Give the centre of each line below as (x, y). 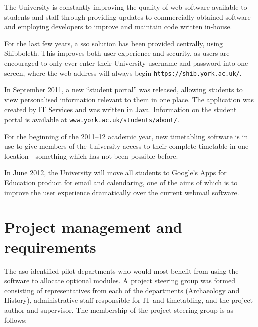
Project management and (93, 227)
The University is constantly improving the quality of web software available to (126, 7)
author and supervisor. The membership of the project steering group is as (119, 310)
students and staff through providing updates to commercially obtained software (127, 16)
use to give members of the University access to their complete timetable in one (126, 146)
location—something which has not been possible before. (91, 155)
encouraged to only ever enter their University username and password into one (126, 63)
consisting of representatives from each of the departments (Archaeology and (122, 290)
